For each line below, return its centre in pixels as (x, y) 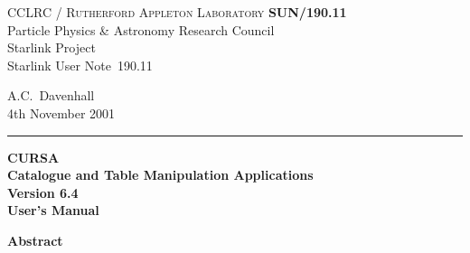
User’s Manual (53, 210)
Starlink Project (52, 47)
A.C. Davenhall (51, 95)
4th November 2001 (61, 112)
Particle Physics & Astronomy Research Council (141, 29)
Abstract (35, 240)
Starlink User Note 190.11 (80, 65)
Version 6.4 (43, 192)
